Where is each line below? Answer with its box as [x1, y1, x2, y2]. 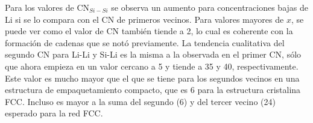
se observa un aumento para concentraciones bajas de [111, 1, 309, 13]
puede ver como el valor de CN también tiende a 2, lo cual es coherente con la [5, 25, 293, 37]
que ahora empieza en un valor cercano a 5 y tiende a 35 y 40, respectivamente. [5, 59, 299, 72]
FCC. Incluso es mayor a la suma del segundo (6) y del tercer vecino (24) [5, 95, 276, 107]
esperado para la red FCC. [5, 107, 103, 119]
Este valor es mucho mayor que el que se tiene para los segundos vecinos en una [5, 71, 300, 84]
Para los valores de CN [5, 1, 90, 13]
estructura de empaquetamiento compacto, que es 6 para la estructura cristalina [5, 83, 301, 96]
